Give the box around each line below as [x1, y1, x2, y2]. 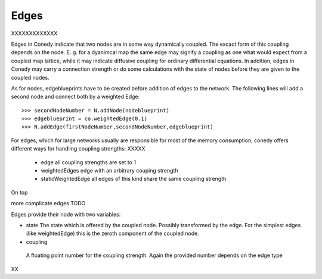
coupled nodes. [11, 74, 50, 81]
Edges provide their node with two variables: [11, 211, 121, 218]
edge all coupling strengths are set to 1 [41, 158, 137, 166]
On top [11, 189, 28, 196]
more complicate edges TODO [11, 200, 86, 207]
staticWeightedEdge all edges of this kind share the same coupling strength [41, 175, 227, 183]
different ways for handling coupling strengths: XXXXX [11, 145, 145, 152]
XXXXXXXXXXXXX [11, 30, 58, 37]
